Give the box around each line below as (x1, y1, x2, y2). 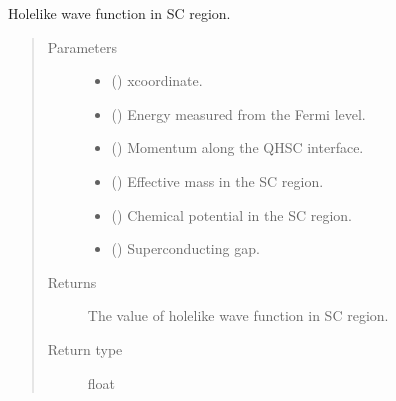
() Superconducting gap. (111, 238, 260, 259)
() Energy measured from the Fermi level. (111, 103, 366, 124)
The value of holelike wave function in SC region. (87, 305, 389, 326)
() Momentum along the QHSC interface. (111, 137, 364, 158)
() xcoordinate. (111, 70, 203, 91)
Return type (47, 338, 123, 359)
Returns (47, 271, 97, 292)
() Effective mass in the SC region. (111, 170, 324, 191)
